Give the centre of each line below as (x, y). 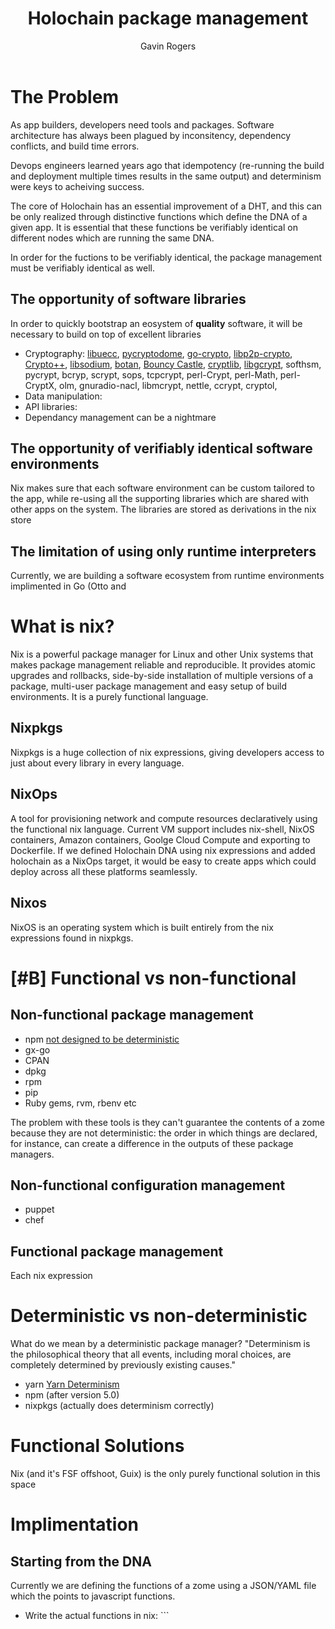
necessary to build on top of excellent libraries (106, 334)
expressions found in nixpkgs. (72, 938)
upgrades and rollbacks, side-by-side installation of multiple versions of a (162, 676)
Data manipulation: (63, 396)
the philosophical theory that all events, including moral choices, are (151, 1354)
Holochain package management (168, 18)
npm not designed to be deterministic (102, 1039)
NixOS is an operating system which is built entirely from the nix (142, 927)
